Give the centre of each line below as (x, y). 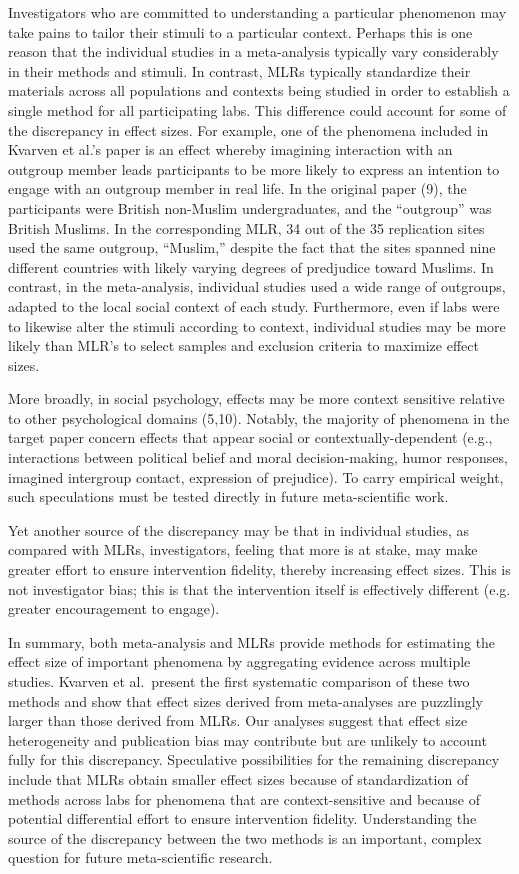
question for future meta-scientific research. (140, 857)
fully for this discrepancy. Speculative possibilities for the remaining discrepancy (254, 759)
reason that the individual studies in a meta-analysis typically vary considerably (253, 51)
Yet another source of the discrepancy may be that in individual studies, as (238, 529)
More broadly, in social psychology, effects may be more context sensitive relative (256, 398)
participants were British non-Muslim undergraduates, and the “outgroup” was (250, 207)
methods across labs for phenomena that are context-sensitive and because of (244, 798)
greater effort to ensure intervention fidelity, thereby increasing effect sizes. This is (259, 569)
